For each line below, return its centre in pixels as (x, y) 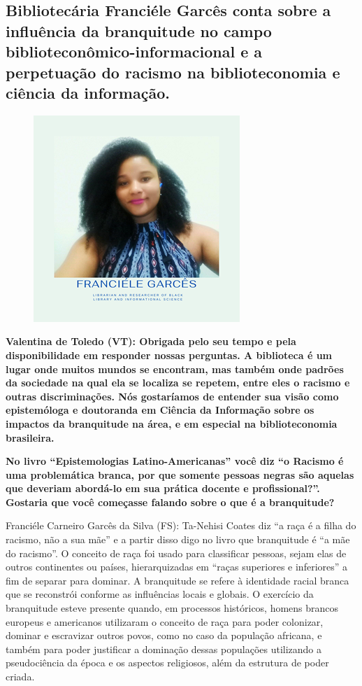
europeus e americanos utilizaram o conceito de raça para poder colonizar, (165, 621)
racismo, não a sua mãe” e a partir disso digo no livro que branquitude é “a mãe (178, 539)
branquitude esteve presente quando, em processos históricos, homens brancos (172, 608)
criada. (20, 677)
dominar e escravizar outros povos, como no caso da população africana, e (164, 635)
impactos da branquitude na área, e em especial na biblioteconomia (172, 423)
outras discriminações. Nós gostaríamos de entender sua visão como (172, 396)
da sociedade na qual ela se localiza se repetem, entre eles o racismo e (178, 383)
